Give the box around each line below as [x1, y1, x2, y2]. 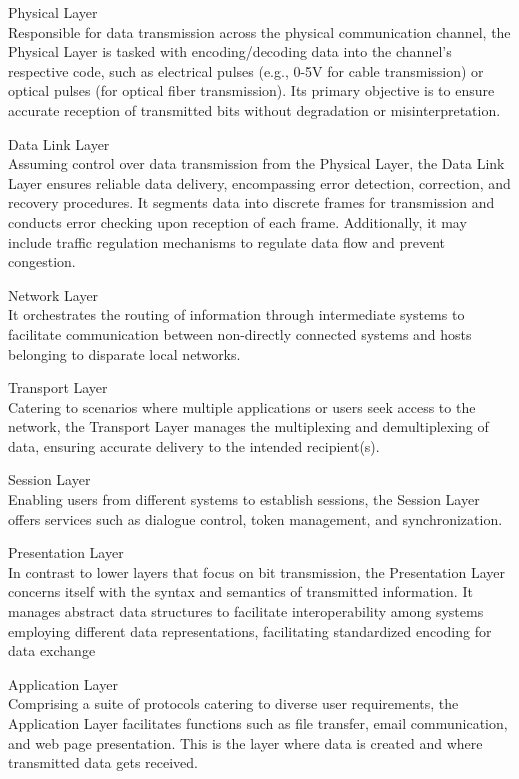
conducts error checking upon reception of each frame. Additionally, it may [8, 211, 467, 232]
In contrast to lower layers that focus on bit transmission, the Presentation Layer [8, 561, 505, 582]
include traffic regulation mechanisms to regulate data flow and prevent [8, 231, 446, 252]
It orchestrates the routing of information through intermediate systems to [8, 304, 465, 325]
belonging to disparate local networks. [8, 343, 241, 364]
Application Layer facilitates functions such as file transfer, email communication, [8, 713, 508, 733]
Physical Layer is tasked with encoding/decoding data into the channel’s [8, 41, 452, 62]
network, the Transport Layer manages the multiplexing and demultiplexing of [8, 416, 489, 437]
